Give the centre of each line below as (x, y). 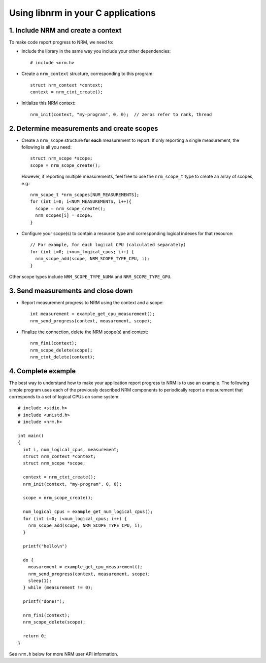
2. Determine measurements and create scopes (84, 128)
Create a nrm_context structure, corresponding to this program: (87, 74)
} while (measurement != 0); (58, 588)
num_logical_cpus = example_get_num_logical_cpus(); (88, 512)
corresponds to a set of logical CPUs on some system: (65, 396)
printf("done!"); (44, 602)
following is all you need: (47, 147)
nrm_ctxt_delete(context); (63, 357)
